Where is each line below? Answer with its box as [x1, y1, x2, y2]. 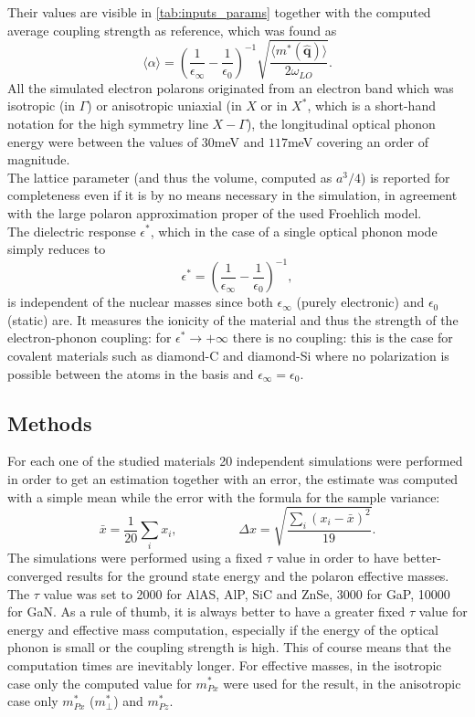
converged [7, 565, 63, 585]
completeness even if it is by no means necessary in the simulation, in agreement [7, 185, 458, 205]
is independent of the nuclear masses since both [7, 292, 273, 311]
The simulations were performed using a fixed [7, 548, 263, 567]
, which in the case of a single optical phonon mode [150, 221, 438, 240]
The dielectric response [7, 221, 136, 240]
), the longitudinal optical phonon [246, 113, 436, 132]
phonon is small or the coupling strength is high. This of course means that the [7, 638, 451, 657]
